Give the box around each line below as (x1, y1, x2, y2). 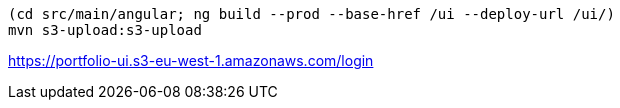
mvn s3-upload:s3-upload (8, 22, 202, 38)
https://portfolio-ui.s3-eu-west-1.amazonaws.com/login (8, 52, 374, 69)
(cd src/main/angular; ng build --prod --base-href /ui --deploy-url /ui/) (8, 6, 615, 22)
